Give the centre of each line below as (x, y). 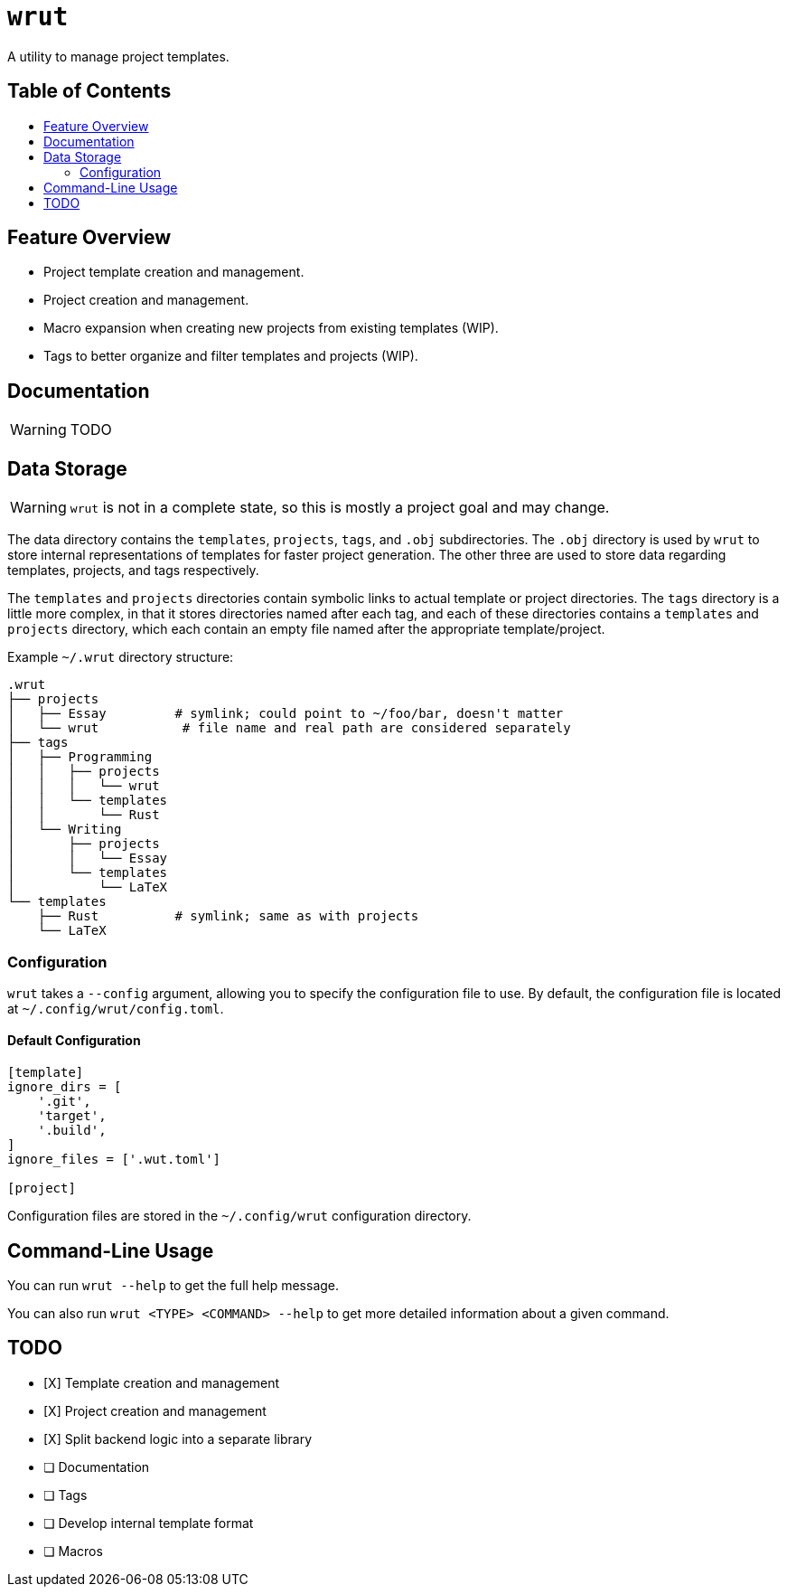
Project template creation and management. (174, 272)
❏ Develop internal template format (149, 1523)
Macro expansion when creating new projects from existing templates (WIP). (271, 328)
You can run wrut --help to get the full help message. (173, 1285)
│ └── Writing (65, 830)
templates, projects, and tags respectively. (133, 571)
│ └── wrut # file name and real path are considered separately (289, 728)
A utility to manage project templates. (118, 56)
